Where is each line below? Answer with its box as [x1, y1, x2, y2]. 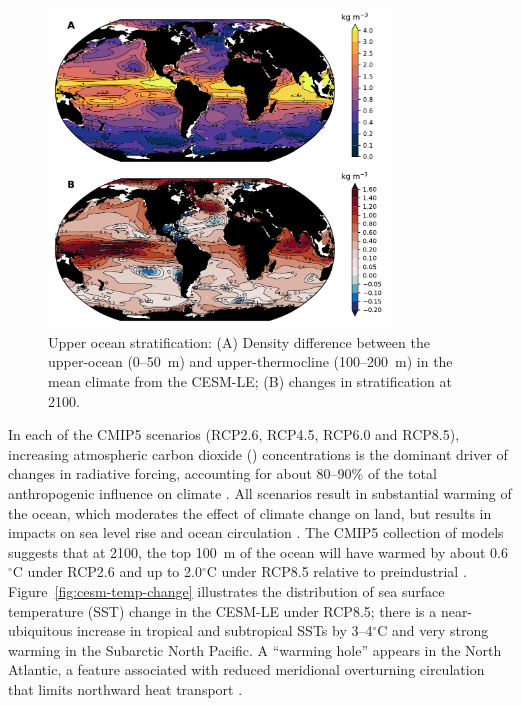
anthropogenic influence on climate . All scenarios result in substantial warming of [8, 482, 512, 503]
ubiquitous [8, 620, 73, 641]
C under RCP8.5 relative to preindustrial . [206, 561, 467, 582]
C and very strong [377, 620, 489, 641]
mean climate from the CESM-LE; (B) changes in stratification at [48, 370, 452, 391]
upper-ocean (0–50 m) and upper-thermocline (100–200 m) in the [48, 351, 453, 372]
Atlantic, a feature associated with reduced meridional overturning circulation [8, 659, 485, 680]
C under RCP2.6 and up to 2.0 [12, 561, 202, 582]
